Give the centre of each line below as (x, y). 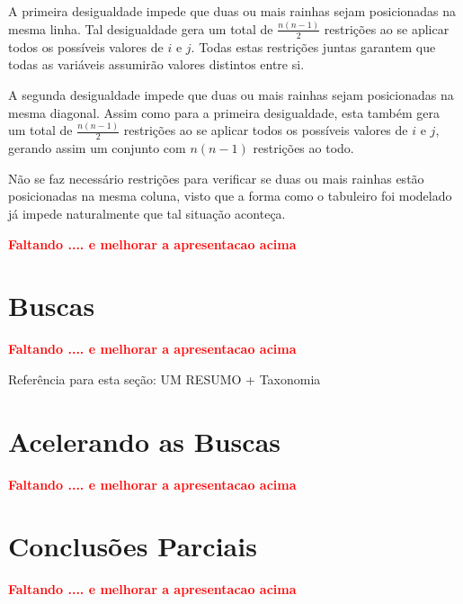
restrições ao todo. (303, 148)
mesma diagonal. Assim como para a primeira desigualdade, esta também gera (224, 112)
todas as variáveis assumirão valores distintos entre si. (156, 64)
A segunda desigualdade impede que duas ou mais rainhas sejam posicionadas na (231, 94)
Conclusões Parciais (133, 546)
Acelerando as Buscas (144, 441)
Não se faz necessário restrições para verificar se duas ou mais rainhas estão (216, 178)
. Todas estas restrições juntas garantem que (313, 46)
